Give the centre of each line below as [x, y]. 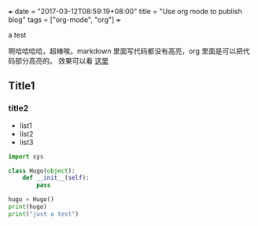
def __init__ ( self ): [56, 178]
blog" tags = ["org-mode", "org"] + [64, 20]
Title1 [22, 86]
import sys [26, 156]
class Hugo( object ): [42, 171]
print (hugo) [28, 207]
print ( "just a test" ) [44, 214]
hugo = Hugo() [31, 199]
